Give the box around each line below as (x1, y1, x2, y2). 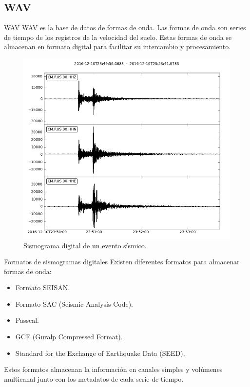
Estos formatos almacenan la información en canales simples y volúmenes (4, 364, 223, 374)
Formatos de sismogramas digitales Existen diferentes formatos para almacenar (4, 257, 240, 267)
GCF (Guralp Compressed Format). (15, 332, 123, 342)
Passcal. (15, 315, 39, 325)
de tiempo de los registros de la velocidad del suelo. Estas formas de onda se (4, 32, 232, 42)
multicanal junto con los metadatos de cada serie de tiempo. (4, 373, 184, 384)
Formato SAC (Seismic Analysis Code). (15, 298, 133, 309)
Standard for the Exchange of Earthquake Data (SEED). (15, 348, 185, 358)
